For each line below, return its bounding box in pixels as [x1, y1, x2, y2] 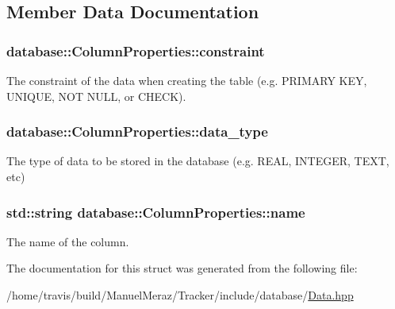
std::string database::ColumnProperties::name [6, 202, 305, 222]
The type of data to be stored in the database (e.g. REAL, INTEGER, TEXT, [6, 153, 389, 169]
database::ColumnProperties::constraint [6, 41, 265, 60]
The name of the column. [6, 233, 129, 249]
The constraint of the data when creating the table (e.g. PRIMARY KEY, [6, 72, 367, 88]
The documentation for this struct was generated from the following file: [6, 260, 358, 276]
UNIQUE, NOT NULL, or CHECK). [6, 87, 186, 104]
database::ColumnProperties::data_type [6, 122, 268, 141]
